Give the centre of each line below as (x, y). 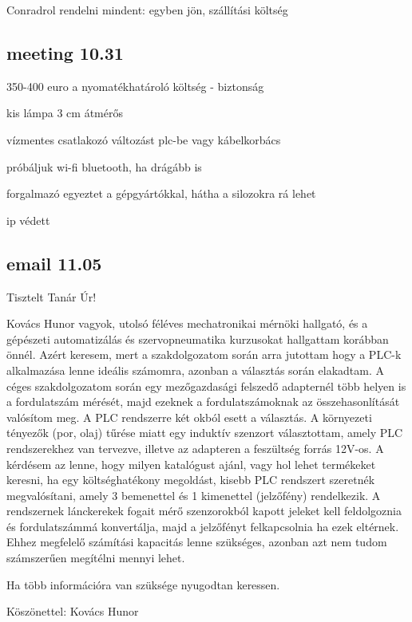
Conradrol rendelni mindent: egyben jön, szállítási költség (147, 10)
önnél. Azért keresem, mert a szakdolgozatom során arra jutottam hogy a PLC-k (204, 354)
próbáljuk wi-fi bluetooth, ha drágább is (104, 166)
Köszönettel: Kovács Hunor (73, 611)
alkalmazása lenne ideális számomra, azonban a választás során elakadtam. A (195, 370)
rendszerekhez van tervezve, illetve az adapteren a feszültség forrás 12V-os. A (195, 448)
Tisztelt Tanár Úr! (51, 296)
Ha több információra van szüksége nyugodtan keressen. (143, 584)
